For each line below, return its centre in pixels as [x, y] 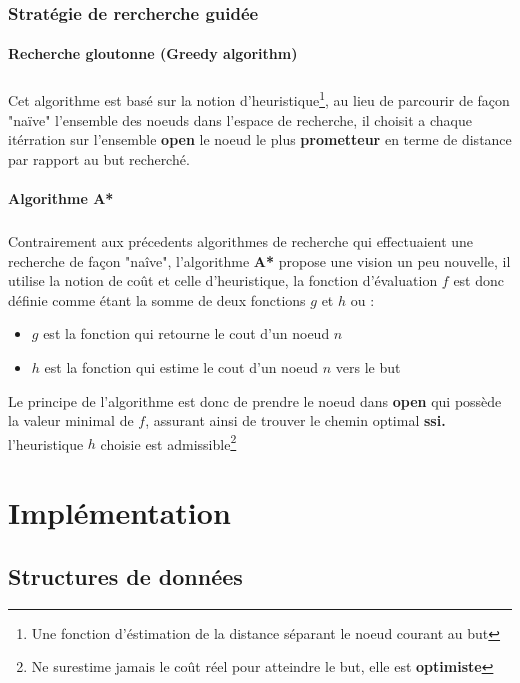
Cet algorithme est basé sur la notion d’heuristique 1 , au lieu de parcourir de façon [259, 99]
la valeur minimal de [71, 420]
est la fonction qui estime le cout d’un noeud [181, 366]
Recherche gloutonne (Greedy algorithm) [153, 53]
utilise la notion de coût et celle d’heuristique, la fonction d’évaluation [223, 280]
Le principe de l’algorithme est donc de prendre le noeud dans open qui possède [255, 400]
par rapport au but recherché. [99, 158]
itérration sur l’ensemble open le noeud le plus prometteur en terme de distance [260, 139]
